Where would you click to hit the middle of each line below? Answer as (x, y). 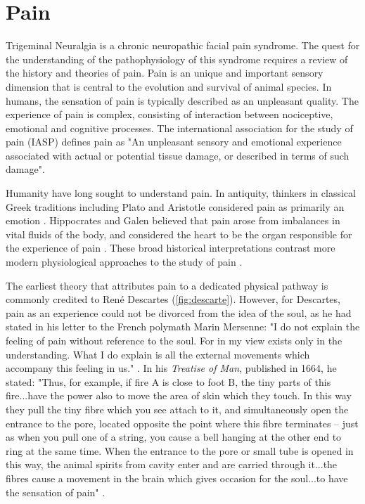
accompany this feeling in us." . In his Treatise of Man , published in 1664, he (171, 368)
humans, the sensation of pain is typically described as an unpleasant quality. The (182, 100)
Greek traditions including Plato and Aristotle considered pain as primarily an (175, 206)
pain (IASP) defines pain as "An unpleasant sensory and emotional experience (174, 142)
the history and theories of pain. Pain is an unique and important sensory (165, 73)
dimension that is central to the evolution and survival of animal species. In (169, 86)
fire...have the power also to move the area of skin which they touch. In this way (179, 395)
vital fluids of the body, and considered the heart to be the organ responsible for (179, 234)
